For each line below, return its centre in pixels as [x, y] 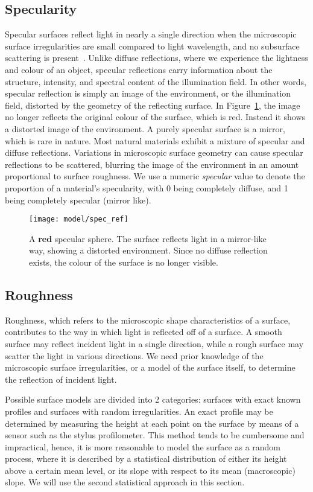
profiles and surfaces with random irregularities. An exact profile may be [139, 411]
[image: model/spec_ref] [79, 219]
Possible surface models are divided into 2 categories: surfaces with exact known [153, 399]
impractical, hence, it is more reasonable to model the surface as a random [143, 446]
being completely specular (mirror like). [78, 200]
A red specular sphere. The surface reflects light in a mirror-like [148, 238]
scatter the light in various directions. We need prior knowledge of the [134, 355]
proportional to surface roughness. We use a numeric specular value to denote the [155, 176]
